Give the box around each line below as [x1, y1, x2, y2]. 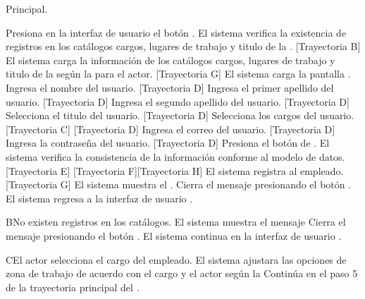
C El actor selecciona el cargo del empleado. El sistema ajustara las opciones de [6, 252, 347, 267]
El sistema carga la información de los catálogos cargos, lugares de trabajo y [6, 52, 335, 67]
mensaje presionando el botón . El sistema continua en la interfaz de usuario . [6, 228, 342, 243]
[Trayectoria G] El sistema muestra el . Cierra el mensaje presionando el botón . [6, 177, 352, 192]
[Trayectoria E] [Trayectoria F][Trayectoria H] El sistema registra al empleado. [6, 163, 344, 178]
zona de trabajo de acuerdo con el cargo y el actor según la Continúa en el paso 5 [6, 266, 358, 281]
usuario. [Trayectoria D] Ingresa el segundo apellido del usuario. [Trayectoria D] [6, 94, 349, 109]
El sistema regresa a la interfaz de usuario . [6, 190, 193, 205]
